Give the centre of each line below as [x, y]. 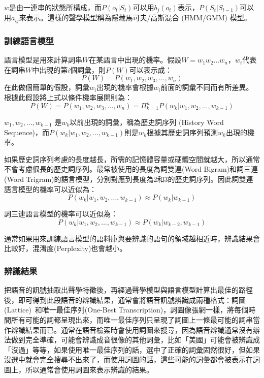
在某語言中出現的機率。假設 [135, 60]
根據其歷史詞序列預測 [183, 132]
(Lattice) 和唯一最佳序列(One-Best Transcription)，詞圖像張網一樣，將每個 [126, 310]
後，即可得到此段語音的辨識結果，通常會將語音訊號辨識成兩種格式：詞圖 [125, 300]
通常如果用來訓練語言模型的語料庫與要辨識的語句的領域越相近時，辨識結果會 [132, 238]
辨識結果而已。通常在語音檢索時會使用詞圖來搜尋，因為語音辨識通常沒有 [132, 329]
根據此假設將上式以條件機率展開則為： [68, 97]
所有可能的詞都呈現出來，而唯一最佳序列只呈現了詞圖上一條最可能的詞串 [132, 319]
